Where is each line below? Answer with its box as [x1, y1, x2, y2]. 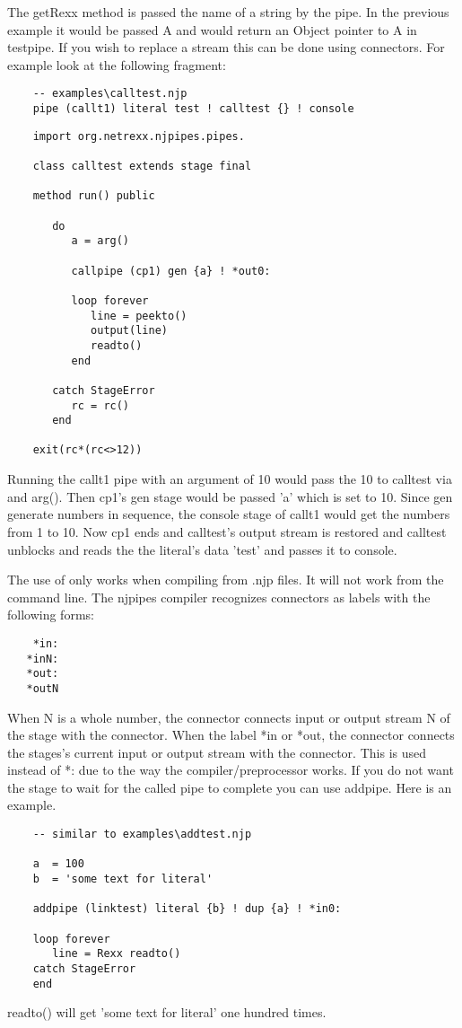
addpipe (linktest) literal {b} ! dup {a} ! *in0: [32, 902, 342, 916]
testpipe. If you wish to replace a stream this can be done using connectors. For [7, 38, 445, 57]
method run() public [32, 189, 155, 203]
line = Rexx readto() [52, 947, 181, 961]
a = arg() [71, 234, 130, 248]
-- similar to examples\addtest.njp [32, 828, 252, 841]
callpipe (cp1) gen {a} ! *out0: [71, 264, 271, 277]
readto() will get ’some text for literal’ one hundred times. [7, 1003, 327, 1022]
